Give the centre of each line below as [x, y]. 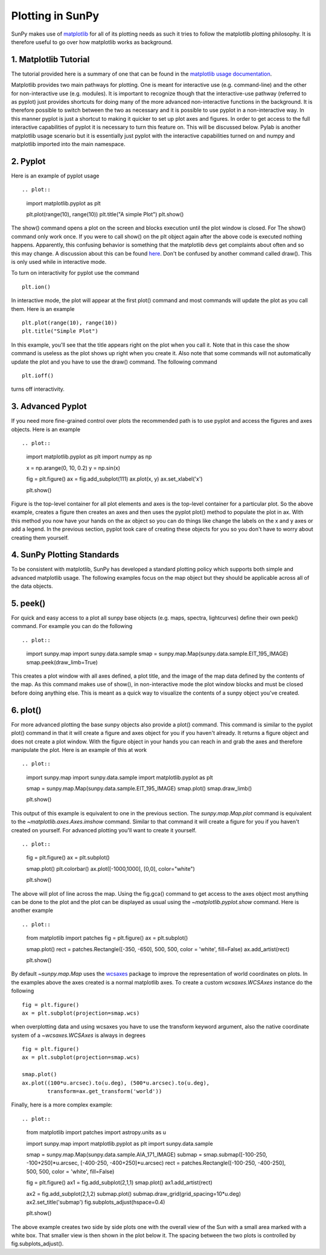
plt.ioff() [38, 375]
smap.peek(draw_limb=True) [62, 662]
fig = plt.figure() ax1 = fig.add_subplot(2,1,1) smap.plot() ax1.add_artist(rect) [119, 1183]
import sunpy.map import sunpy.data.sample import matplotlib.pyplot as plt [120, 777]
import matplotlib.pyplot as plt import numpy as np [89, 457]
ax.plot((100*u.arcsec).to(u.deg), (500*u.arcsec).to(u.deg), [116, 1083]
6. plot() [26, 710]
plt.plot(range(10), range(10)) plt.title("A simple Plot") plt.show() [105, 214]
